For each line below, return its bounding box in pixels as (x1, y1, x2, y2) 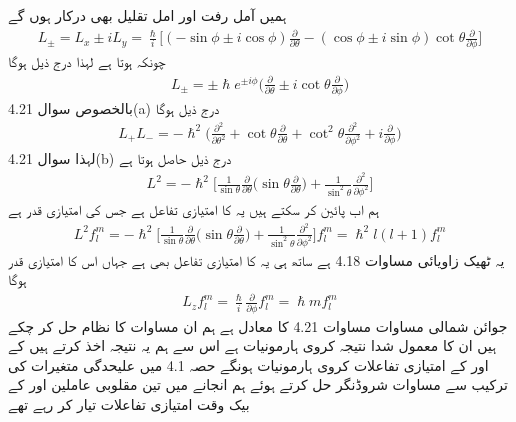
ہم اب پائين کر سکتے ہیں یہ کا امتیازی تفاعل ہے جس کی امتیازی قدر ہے (8, 199, 380, 220)
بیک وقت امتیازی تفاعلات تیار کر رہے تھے (8, 394, 250, 415)
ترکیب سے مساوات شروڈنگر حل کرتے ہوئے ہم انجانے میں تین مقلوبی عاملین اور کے (8, 374, 508, 395)
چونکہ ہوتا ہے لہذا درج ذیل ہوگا (8, 51, 166, 72)
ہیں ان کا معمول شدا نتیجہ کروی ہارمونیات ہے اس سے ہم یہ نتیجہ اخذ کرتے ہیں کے (8, 335, 497, 356)
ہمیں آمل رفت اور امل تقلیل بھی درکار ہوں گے (8, 5, 287, 25)
